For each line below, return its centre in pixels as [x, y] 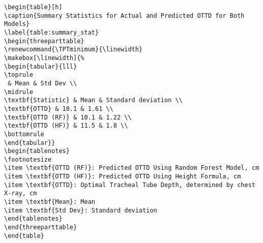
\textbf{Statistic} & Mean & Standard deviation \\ [93, 100]
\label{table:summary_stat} [52, 32]
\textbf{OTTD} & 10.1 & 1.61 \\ [59, 109]
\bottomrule [24, 134]
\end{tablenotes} [33, 219]
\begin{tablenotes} [37, 151]
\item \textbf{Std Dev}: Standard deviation [81, 210]
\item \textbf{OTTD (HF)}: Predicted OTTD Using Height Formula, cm [123, 177]
